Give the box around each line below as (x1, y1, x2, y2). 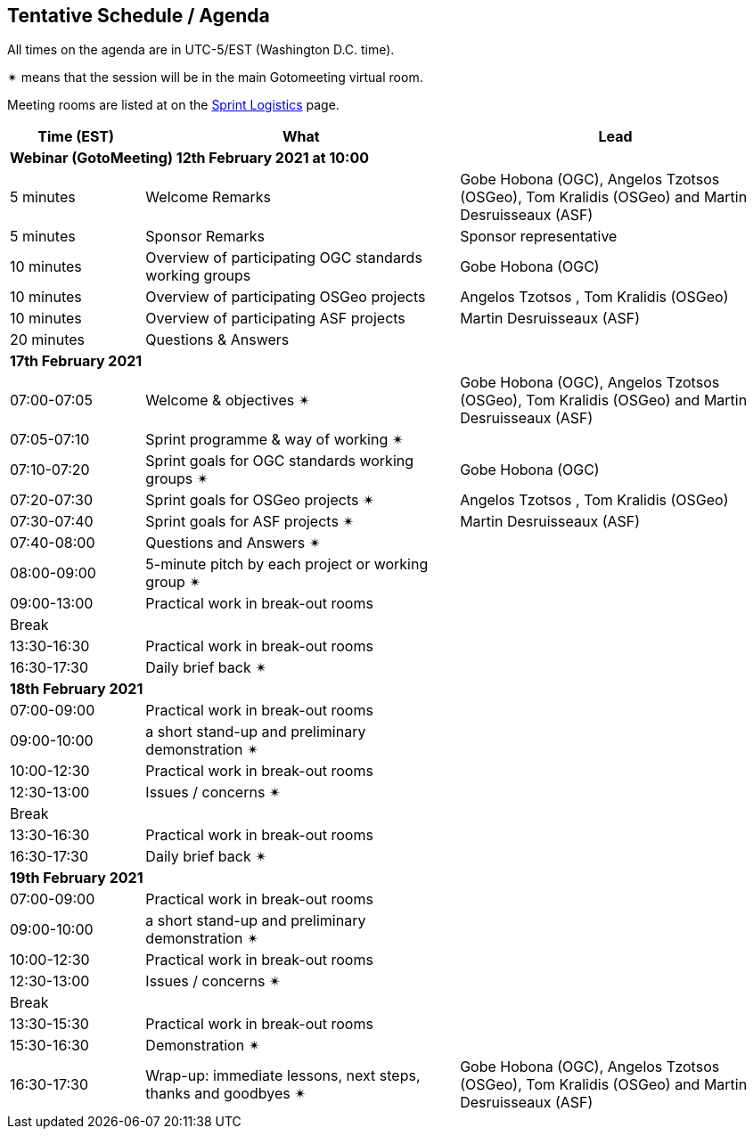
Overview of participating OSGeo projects (145, 288, 426, 306)
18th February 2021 (10, 680, 143, 699)
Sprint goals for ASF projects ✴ (145, 512, 355, 531)
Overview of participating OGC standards (145, 249, 422, 267)
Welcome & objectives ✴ (145, 391, 311, 410)
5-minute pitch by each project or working (145, 555, 429, 574)
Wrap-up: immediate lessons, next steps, (145, 1067, 421, 1085)
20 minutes (10, 331, 86, 349)
